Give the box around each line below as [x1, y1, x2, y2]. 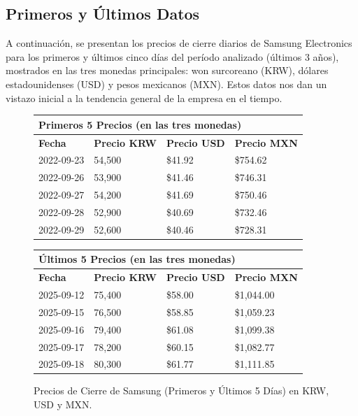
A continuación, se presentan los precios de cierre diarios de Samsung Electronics [6, 36, 352, 50]
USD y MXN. [34, 397, 92, 412]
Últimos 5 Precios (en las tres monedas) [38, 252, 236, 266]
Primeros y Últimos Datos [6, 3, 200, 24]
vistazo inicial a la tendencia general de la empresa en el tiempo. [6, 90, 282, 105]
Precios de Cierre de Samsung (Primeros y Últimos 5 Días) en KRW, [34, 383, 329, 398]
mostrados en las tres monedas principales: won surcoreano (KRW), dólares [6, 63, 329, 78]
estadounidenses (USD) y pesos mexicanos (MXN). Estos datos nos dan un [6, 76, 327, 91]
